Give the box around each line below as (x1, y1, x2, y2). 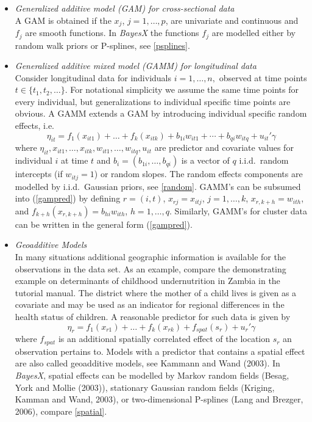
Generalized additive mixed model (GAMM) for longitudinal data (15, 59, 257, 72)
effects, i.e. (15, 119, 55, 132)
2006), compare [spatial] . (15, 404, 107, 417)
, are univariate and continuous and (165, 13, 299, 26)
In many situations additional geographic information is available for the (15, 250, 286, 263)
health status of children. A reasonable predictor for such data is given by (15, 310, 291, 322)
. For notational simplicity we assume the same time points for (65, 83, 299, 96)
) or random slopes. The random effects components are (94, 167, 303, 180)
